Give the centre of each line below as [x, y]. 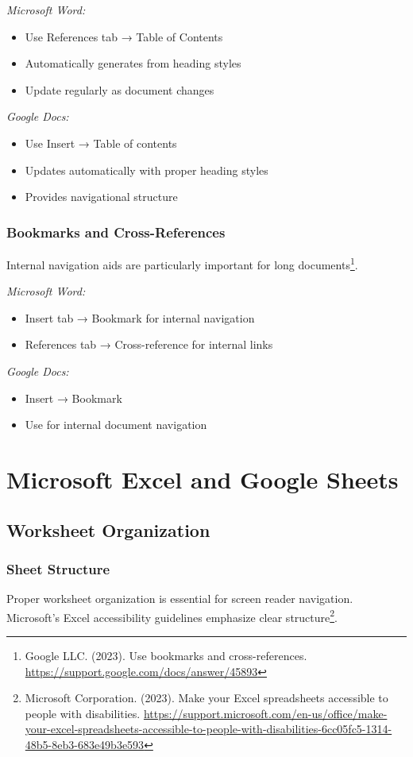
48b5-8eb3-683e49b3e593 [85, 744]
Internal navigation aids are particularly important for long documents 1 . [182, 263]
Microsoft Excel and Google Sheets [203, 479]
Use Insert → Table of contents [101, 143]
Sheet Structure [58, 568]
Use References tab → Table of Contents [124, 36]
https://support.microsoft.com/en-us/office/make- [265, 713]
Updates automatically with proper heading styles [147, 170]
